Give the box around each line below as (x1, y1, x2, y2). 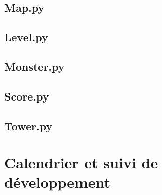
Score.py (4, 88, 49, 104)
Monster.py (4, 58, 65, 74)
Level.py (4, 29, 48, 45)
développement (4, 172, 111, 192)
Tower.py (4, 118, 53, 133)
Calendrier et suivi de (4, 152, 158, 173)
